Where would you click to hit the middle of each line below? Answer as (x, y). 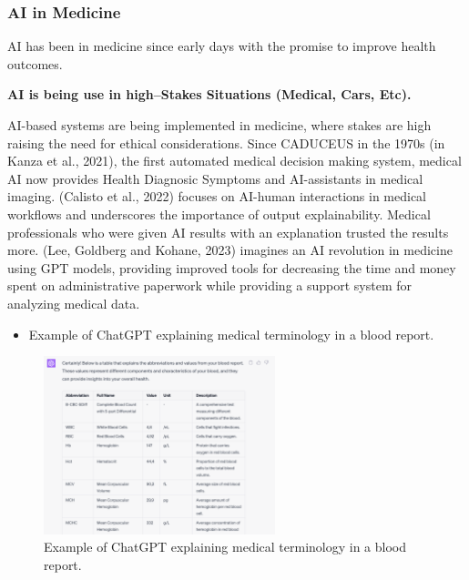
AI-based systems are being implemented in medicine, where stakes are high (219, 125)
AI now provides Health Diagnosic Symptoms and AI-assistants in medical (215, 178)
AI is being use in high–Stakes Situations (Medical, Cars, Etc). (209, 94)
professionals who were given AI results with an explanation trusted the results (228, 232)
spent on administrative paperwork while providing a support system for (209, 285)
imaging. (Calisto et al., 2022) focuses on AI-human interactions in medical (217, 196)
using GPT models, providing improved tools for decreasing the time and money (232, 267)
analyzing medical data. (74, 303)
